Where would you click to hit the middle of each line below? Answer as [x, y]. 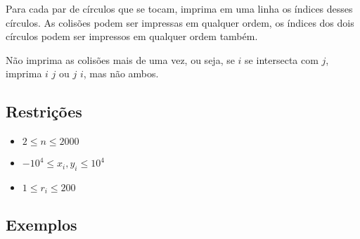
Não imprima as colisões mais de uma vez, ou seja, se [120, 59]
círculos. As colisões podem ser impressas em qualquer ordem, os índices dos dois [180, 22]
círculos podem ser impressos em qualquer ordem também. [132, 36]
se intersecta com [282, 59]
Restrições [44, 111]
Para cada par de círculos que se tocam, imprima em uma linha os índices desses [179, 8]
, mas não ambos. [121, 73]
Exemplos [41, 224]
